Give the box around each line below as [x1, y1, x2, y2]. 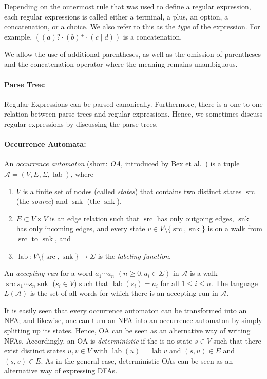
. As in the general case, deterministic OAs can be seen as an [41, 355, 233, 366]
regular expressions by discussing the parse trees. [4, 118, 158, 129]
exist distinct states [4, 345, 65, 356]
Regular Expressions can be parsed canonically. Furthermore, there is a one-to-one [4, 98, 263, 109]
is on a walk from [207, 223, 262, 234]
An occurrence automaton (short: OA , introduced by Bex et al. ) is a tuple [4, 158, 240, 169]
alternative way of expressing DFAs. [4, 365, 118, 376]
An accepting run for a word [4, 268, 93, 278]
